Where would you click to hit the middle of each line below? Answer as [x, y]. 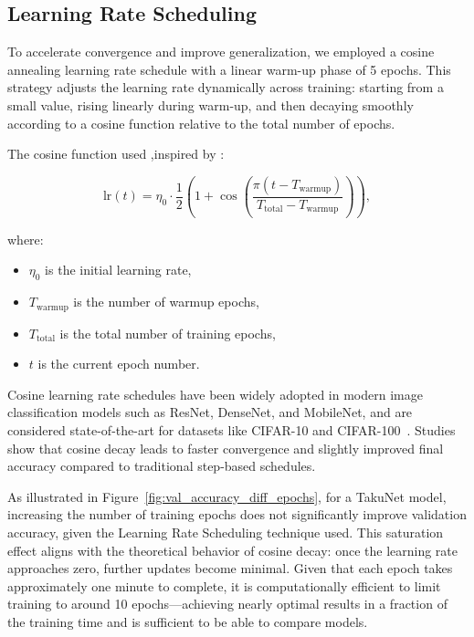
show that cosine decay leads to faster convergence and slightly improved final [226, 448]
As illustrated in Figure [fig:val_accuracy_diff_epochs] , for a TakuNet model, [227, 496]
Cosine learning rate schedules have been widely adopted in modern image [215, 394]
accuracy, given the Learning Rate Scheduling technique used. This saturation [226, 532]
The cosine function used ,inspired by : [116, 154]
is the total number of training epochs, [168, 333]
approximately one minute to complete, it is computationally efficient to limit [224, 585]
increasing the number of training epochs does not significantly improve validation [237, 514]
